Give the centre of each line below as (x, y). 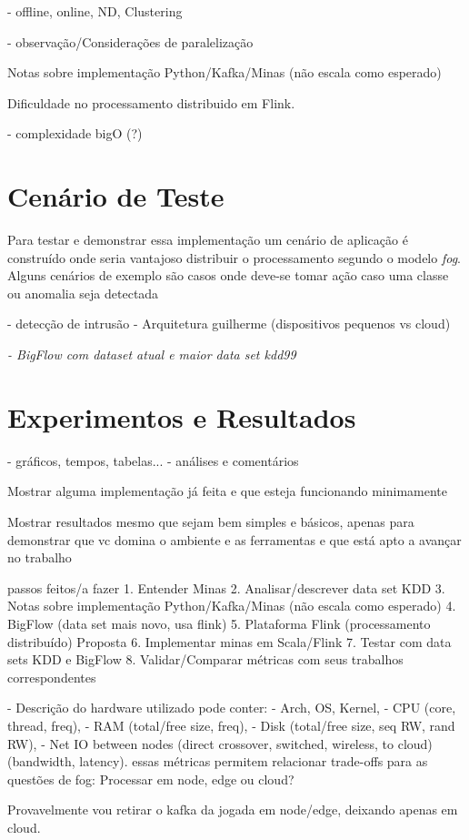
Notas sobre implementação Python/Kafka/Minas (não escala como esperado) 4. (232, 606)
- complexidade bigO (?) (75, 133)
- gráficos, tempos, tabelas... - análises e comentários (153, 460)
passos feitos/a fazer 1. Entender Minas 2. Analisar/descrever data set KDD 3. (226, 587)
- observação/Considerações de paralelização (130, 41)
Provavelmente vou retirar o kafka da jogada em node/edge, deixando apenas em (233, 810)
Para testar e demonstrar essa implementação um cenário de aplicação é (208, 240)
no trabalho (40, 557)
